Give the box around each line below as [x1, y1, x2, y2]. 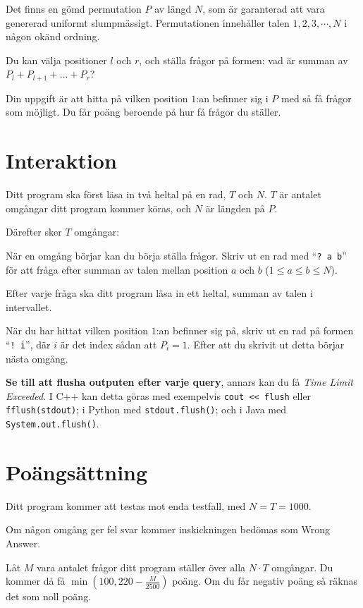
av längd [154, 1, 192, 16]
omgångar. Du [271, 559, 333, 574]
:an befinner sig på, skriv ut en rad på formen [156, 323, 354, 338]
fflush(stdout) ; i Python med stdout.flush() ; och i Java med [6, 402, 287, 417]
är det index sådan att [60, 336, 157, 351]
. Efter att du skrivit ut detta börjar [187, 336, 345, 351]
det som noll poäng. [6, 589, 92, 604]
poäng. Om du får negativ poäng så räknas [172, 573, 358, 588]
